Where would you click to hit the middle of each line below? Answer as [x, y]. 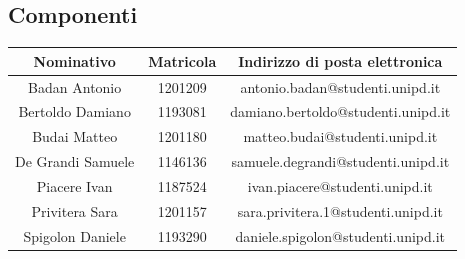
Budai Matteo [75, 136]
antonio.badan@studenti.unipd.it [340, 86]
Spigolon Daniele [74, 235]
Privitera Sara [74, 210]
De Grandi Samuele [75, 161]
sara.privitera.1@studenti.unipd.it [340, 210]
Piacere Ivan [74, 185]
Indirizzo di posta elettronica [340, 60]
